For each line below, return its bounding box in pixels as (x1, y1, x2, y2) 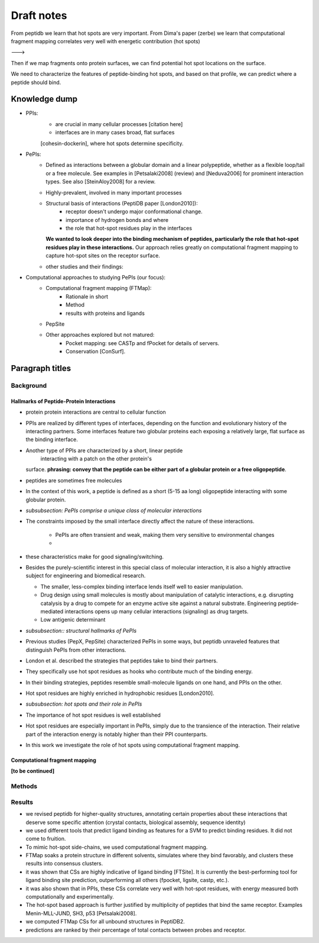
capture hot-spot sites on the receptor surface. (45, 252, 161, 259)
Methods (11, 782, 38, 790)
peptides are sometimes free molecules (25, 477, 122, 484)
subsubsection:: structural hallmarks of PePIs (25, 627, 137, 634)
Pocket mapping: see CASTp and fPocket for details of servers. (66, 339, 220, 346)
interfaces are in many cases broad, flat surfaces (55, 129, 175, 136)
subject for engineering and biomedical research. (25, 572, 146, 580)
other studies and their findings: (45, 263, 123, 270)
